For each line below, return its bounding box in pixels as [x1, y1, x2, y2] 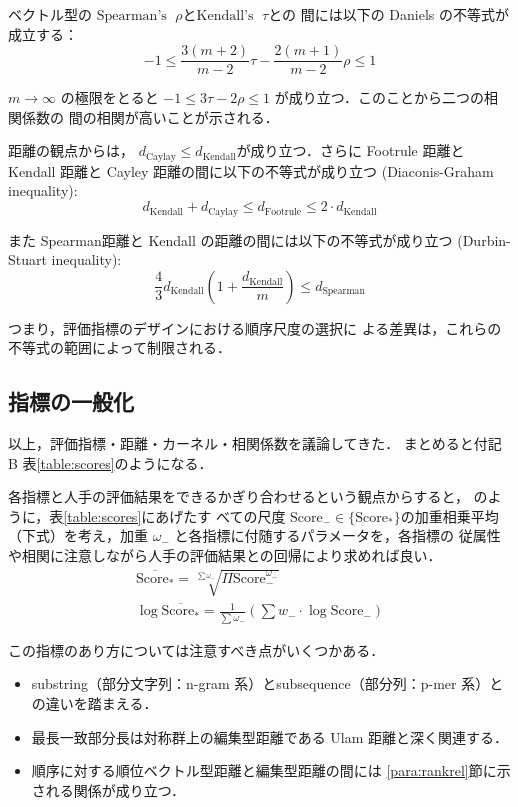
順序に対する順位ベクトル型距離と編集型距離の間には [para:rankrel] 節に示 [31, 760, 511, 781]
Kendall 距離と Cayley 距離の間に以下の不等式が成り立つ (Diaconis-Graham [8, 160, 494, 181]
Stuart [8, 249, 47, 270]
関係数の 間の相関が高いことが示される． [8, 106, 279, 127]
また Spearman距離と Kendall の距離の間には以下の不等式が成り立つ [8, 229, 453, 250]
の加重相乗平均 [400, 505, 499, 526]
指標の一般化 [8, 386, 134, 417]
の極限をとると [60, 87, 159, 108]
